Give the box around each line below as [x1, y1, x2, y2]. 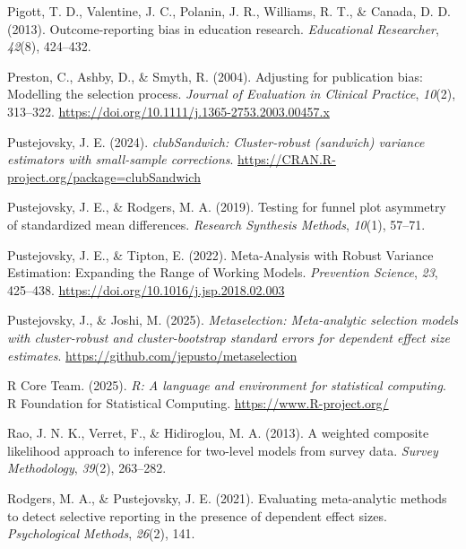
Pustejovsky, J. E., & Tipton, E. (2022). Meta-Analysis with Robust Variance [7, 245, 434, 264]
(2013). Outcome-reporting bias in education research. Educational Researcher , [7, 19, 439, 38]
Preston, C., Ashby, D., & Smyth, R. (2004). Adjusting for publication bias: [7, 66, 423, 85]
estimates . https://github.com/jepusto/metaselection [7, 345, 298, 364]
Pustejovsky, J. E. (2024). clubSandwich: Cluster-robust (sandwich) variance [7, 132, 425, 151]
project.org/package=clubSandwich [7, 167, 201, 186]
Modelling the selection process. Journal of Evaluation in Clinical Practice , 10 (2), [7, 84, 456, 103]
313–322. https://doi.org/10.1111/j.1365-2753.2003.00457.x [7, 101, 330, 120]
